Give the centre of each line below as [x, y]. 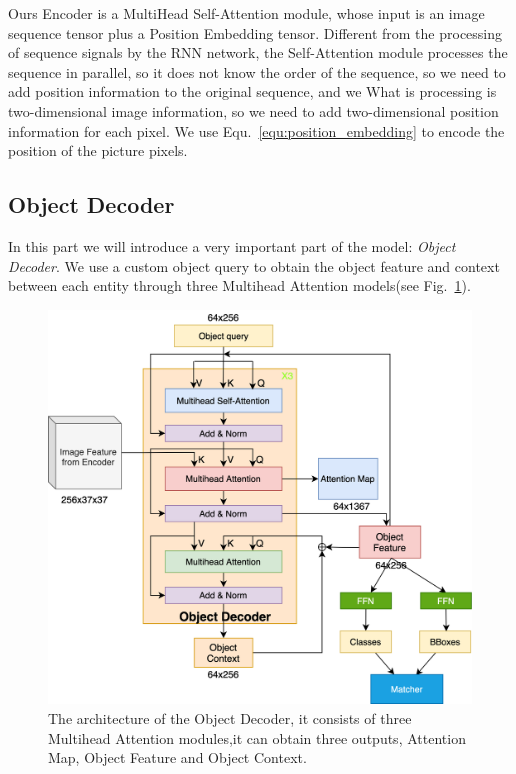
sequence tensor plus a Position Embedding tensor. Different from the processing [255, 32]
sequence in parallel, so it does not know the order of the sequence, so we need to [257, 71]
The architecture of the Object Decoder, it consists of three [230, 717]
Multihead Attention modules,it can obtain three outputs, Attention [257, 737]
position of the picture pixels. [98, 150]
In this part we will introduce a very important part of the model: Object [232, 245]
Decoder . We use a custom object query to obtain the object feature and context [254, 265]
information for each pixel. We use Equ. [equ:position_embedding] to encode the [256, 130]
